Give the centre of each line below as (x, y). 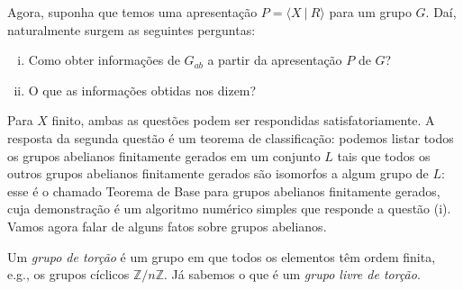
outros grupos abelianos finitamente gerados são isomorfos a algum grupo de (218, 173)
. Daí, (441, 12)
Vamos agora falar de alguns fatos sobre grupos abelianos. (167, 226)
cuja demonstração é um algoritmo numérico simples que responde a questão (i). (229, 208)
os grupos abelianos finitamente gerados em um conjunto (164, 155)
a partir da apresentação (275, 60)
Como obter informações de (104, 60)
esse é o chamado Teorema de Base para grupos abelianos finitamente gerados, (224, 190)
